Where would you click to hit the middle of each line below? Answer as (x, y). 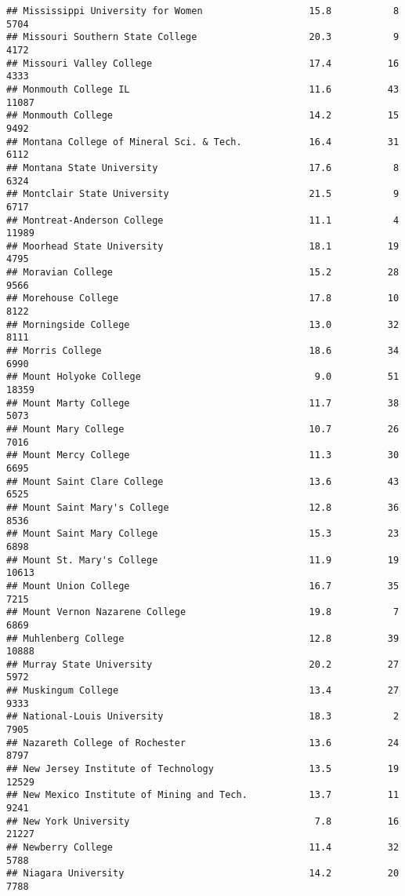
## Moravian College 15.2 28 (203, 273)
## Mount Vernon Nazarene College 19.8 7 (203, 612)
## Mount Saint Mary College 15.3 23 (203, 534)
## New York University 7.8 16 (203, 821)
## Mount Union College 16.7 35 (203, 586)
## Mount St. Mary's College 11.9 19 (203, 560)
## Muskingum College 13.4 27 (203, 691)
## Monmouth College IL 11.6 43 (203, 89)
